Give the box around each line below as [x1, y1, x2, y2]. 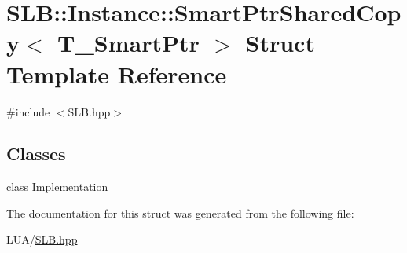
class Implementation [6, 178, 108, 195]
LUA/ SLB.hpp [6, 231, 78, 247]
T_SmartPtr [57, 27, 200, 59]
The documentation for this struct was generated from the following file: [6, 204, 354, 221]
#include [6, 103, 50, 119]
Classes [6, 141, 66, 166]
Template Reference [6, 57, 227, 90]
